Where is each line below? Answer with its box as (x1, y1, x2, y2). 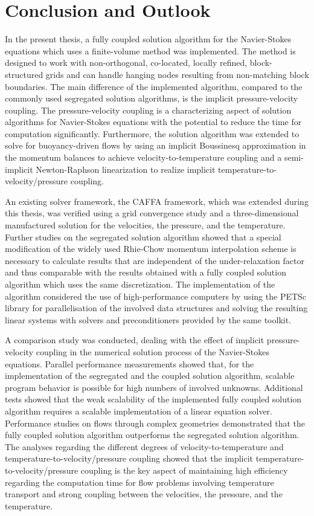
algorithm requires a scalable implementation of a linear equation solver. (5, 404, 272, 417)
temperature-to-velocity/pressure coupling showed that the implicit (5, 452, 254, 465)
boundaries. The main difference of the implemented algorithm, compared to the (5, 80, 303, 92)
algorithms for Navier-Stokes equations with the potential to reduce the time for (5, 115, 302, 128)
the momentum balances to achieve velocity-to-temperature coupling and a (5, 151, 282, 164)
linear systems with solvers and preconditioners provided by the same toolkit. (5, 313, 292, 326)
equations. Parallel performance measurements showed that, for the (5, 357, 254, 370)
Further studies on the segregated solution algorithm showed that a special (5, 230, 281, 243)
